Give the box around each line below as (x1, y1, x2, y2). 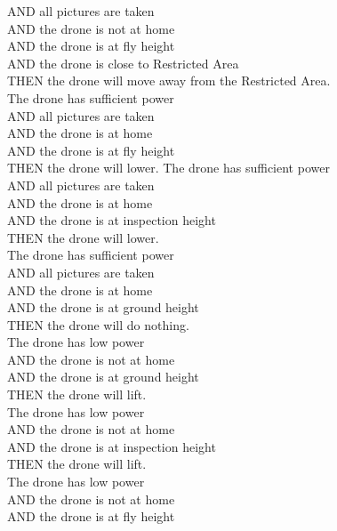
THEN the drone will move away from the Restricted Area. (7, 71, 331, 90)
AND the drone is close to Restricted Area (7, 53, 239, 72)
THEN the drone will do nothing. (7, 315, 189, 334)
